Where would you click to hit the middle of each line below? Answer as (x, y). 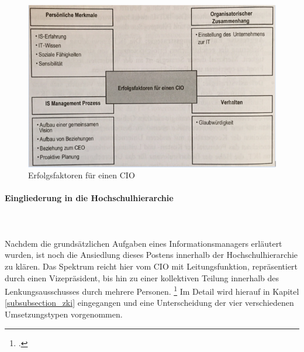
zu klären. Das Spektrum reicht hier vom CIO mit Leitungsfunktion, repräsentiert (151, 266)
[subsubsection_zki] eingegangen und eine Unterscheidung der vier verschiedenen (149, 303)
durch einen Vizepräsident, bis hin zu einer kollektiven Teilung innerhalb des (142, 277)
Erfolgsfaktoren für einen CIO (82, 175)
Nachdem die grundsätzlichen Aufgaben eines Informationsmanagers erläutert (144, 243)
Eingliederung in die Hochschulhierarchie (89, 198)
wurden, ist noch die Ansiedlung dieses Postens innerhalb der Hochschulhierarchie (151, 255)
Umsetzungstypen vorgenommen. (64, 314)
